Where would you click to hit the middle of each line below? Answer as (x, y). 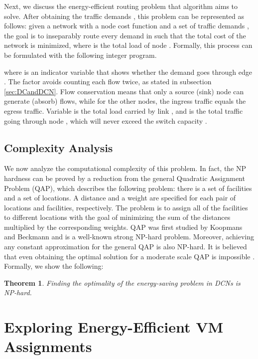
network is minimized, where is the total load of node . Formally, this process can (128, 45)
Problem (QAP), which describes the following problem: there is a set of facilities (128, 188)
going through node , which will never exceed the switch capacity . (106, 120)
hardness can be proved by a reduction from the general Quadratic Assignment (125, 178)
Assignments (48, 346)
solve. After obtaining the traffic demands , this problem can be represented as (124, 16)
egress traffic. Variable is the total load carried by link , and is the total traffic (124, 110)
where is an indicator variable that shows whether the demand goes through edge (128, 72)
